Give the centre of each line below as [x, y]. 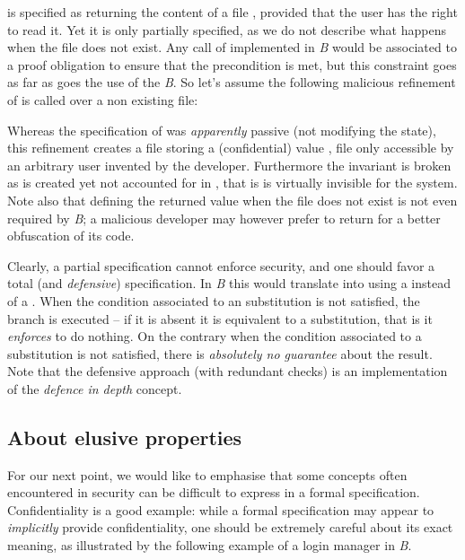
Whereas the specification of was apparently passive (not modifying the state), [222, 130]
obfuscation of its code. [71, 236]
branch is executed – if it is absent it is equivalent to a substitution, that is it [220, 318]
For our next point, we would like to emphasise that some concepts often [207, 474]
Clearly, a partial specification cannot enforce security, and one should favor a [221, 265]
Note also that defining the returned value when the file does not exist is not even [232, 200]
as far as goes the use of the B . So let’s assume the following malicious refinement [232, 82]
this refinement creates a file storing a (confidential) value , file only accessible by [231, 148]
